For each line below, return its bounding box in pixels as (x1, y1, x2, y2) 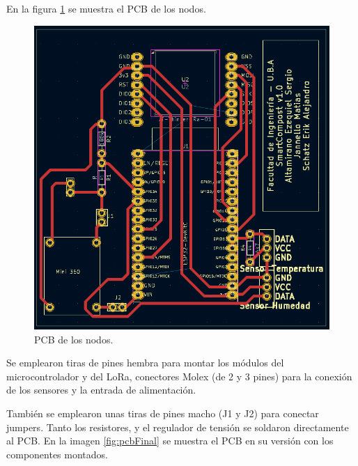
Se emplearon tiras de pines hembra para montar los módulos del (6, 355, 284, 370)
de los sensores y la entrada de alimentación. (6, 382, 196, 397)
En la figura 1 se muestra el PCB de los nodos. (6, 1, 206, 15)
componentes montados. (6, 446, 108, 461)
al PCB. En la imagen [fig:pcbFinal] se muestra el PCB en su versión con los (6, 433, 334, 448)
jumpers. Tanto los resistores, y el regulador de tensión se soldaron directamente (6, 419, 349, 434)
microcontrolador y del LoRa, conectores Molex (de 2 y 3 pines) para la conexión (6, 368, 352, 383)
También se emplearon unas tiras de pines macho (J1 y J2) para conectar (6, 405, 319, 420)
